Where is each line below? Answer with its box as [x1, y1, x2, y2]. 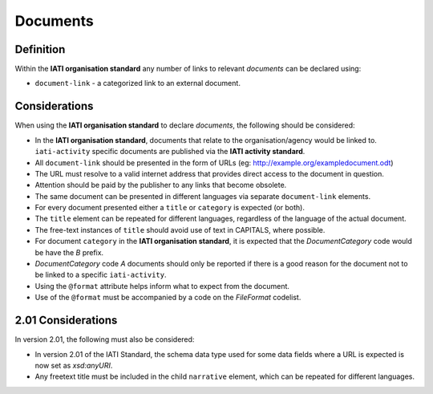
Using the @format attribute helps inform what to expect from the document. [34, 281, 290, 290]
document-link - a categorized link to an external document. [34, 79, 241, 88]
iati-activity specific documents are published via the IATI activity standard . [34, 147, 306, 156]
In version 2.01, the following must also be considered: [14, 335, 195, 344]
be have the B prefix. [34, 247, 104, 257]
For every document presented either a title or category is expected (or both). [34, 203, 305, 213]
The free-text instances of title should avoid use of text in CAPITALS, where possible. [34, 225, 326, 234]
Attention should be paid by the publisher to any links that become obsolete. [34, 181, 287, 190]
